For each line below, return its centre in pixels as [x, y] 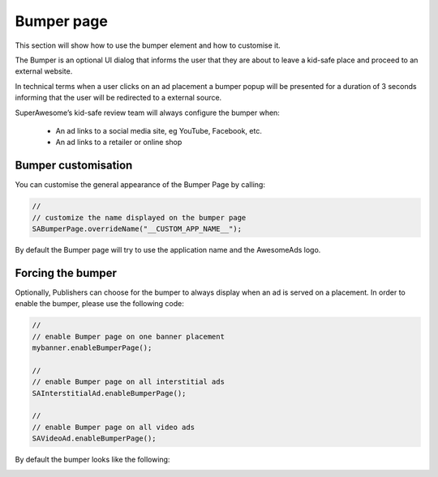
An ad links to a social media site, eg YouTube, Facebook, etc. [159, 130]
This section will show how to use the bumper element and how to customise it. [148, 45]
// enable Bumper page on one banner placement [128, 336]
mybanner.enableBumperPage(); [92, 348]
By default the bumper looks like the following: [92, 460]
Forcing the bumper [66, 273]
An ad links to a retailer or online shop [119, 143]
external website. [44, 71]
